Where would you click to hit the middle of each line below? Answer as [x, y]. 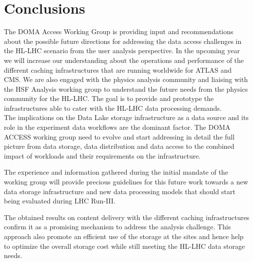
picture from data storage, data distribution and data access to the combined [119, 146]
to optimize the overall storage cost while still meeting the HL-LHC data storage [125, 246]
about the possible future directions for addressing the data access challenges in [123, 41]
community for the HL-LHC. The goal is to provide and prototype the [109, 98]
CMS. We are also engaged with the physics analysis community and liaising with [126, 79]
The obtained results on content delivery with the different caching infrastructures [127, 217]
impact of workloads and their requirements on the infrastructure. [102, 155]
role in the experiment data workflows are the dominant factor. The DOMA [117, 127]
